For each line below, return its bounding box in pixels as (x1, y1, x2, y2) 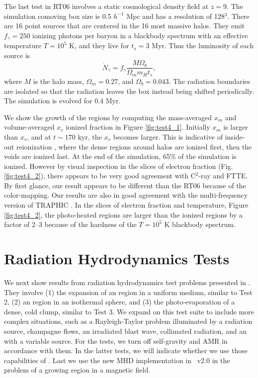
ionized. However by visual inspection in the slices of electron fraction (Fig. (4, 160, 233, 171)
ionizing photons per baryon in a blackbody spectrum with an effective (32, 30, 248, 40)
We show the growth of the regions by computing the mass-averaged (4, 112, 212, 122)
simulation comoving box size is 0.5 (4, 10, 111, 21)
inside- (225, 131, 245, 142)
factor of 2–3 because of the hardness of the (4, 219, 137, 229)
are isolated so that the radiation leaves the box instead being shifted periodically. (4, 85, 254, 96)
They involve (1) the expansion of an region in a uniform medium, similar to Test (4, 287, 253, 297)
